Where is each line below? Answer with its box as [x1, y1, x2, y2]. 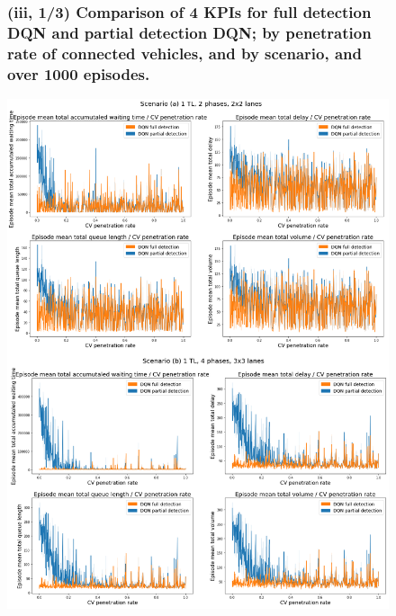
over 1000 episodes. [7, 62, 150, 85]
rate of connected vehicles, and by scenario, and [7, 41, 362, 64]
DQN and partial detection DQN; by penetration [7, 21, 372, 43]
